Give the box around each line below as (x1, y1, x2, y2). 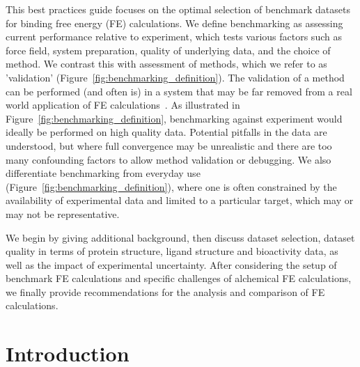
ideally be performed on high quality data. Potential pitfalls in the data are (6, 125, 327, 139)
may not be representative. (6, 206, 120, 221)
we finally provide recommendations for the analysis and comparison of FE (6, 284, 325, 299)
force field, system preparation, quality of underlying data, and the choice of (6, 42, 331, 57)
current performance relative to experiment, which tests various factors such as (6, 29, 342, 44)
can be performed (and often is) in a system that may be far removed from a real (6, 84, 352, 98)
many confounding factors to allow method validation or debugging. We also (6, 152, 331, 166)
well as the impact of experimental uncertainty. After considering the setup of (6, 257, 337, 272)
